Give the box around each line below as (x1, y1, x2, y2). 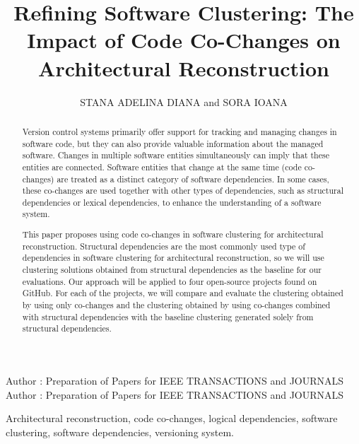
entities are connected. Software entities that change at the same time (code (22, 160, 302, 173)
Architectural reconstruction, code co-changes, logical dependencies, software (6, 411, 338, 426)
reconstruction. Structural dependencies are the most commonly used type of (22, 240, 305, 252)
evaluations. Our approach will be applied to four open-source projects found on (22, 275, 317, 287)
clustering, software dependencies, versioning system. (6, 424, 234, 439)
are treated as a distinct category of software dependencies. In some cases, (57, 173, 329, 185)
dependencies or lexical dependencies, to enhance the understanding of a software (22, 196, 322, 208)
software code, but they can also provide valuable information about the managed (22, 137, 324, 149)
